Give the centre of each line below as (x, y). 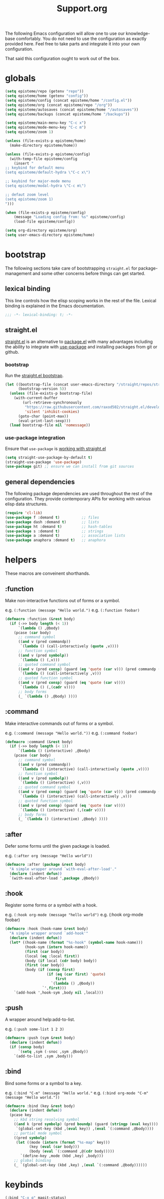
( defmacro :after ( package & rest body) (46, 865)
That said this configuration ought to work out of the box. (62, 59)
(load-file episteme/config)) (45, 222)
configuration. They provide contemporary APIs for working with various (78, 499)
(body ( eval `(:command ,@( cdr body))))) (72, 1152)
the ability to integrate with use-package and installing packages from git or (81, 347)
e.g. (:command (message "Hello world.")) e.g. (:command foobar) (71, 733)
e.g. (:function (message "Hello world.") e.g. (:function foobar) (72, 610)
